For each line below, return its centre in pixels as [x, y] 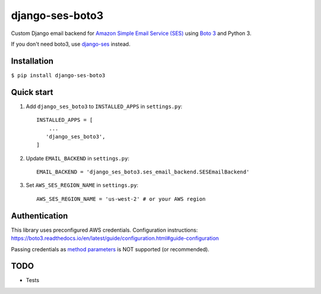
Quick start [32, 92]
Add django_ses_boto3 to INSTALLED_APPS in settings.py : [104, 106]
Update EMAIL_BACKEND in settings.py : [78, 158]
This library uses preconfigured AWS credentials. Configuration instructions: [105, 230]
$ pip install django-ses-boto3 [58, 75]
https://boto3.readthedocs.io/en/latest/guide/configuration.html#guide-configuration [115, 238]
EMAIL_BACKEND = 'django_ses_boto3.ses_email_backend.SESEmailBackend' [143, 172]
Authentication [40, 216]
